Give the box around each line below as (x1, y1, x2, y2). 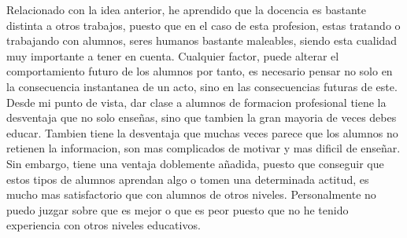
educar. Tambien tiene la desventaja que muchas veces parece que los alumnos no (6, 124, 398, 141)
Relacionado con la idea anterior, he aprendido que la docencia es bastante (6, 2, 367, 17)
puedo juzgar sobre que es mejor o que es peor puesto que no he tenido (6, 201, 349, 218)
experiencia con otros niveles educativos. (6, 217, 201, 233)
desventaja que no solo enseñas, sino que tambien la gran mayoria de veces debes (6, 109, 397, 126)
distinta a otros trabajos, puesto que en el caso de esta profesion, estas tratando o (6, 16, 401, 33)
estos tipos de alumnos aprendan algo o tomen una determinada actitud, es (6, 170, 369, 187)
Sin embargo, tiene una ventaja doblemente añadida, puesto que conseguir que (6, 155, 384, 171)
